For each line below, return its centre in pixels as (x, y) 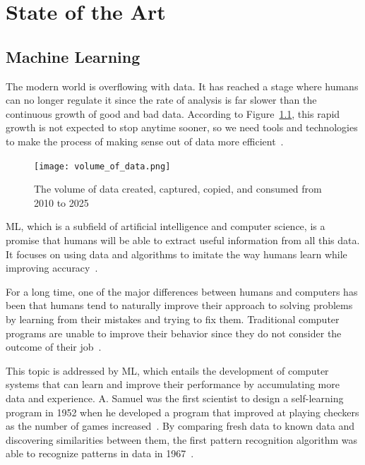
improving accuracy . (52, 268)
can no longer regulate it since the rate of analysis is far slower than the (161, 100)
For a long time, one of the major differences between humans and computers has (182, 291)
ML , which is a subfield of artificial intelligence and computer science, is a (166, 226)
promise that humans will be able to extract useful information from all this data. (183, 240)
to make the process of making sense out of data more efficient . (145, 141)
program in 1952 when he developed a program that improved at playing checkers (182, 412)
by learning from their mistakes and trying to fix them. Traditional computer (173, 319)
